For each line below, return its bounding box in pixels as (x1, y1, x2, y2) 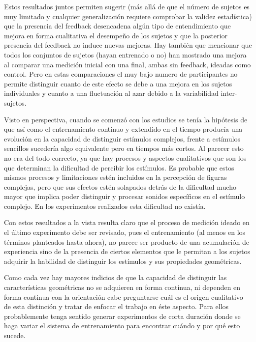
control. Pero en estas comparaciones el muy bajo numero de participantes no (4, 69, 238, 79)
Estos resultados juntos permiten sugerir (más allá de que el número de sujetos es (4, 1, 250, 11)
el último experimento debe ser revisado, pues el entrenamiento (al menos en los (4, 227, 246, 237)
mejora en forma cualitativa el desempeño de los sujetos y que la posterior (4, 30, 227, 40)
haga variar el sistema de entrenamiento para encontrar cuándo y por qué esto (4, 320, 240, 331)
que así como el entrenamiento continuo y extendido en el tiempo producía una (4, 124, 243, 134)
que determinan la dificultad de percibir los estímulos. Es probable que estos (4, 162, 234, 172)
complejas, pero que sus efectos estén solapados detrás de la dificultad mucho (4, 181, 236, 192)
